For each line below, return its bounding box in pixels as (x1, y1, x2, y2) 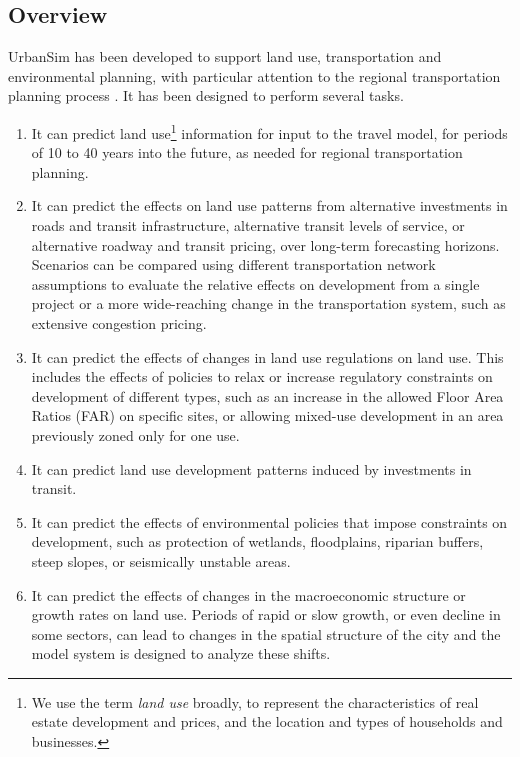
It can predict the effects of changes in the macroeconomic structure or (31, 584, 466, 605)
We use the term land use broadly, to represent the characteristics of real (31, 691, 479, 712)
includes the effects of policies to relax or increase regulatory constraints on (31, 366, 493, 387)
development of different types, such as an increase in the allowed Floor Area (31, 385, 504, 406)
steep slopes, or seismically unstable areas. (31, 550, 291, 571)
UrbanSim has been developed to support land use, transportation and (8, 46, 442, 67)
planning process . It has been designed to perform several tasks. (8, 85, 404, 106)
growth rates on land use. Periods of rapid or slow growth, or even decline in (31, 604, 501, 625)
